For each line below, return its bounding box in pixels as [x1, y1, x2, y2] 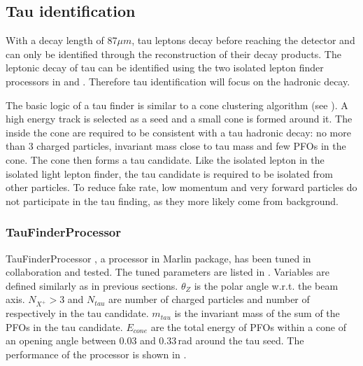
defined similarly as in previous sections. [6, 278, 178, 293]
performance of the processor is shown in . [6, 346, 187, 361]
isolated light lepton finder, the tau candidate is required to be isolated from [6, 166, 333, 181]
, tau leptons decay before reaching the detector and [131, 33, 355, 48]
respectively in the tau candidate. [6, 306, 149, 321]
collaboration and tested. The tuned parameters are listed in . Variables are [6, 265, 329, 279]
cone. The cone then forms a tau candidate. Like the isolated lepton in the [6, 152, 325, 167]
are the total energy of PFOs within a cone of [150, 319, 347, 334]
